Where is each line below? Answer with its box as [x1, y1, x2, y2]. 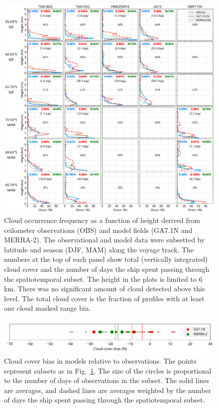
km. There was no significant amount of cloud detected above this [4, 283, 205, 294]
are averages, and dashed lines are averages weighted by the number [4, 385, 212, 395]
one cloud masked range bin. [4, 303, 91, 313]
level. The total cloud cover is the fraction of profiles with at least [4, 293, 205, 303]
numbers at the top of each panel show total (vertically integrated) [4, 254, 208, 264]
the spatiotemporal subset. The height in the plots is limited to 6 [4, 273, 203, 284]
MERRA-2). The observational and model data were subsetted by [4, 234, 205, 245]
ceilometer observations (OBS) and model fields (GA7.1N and [4, 224, 193, 235]
